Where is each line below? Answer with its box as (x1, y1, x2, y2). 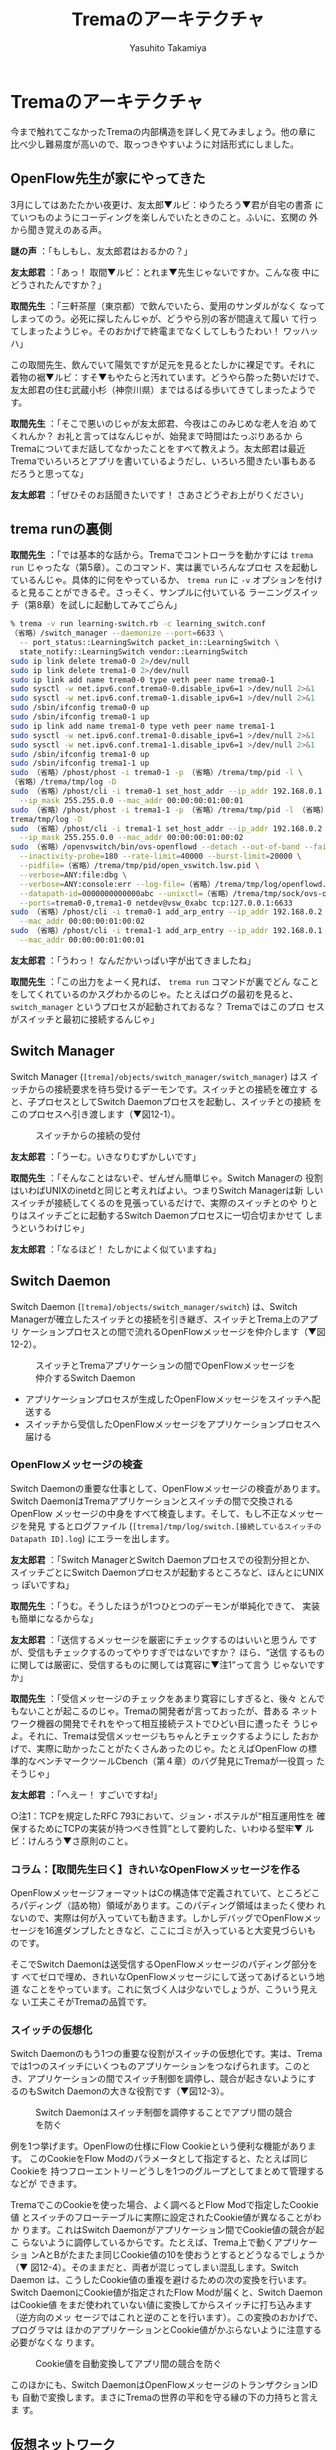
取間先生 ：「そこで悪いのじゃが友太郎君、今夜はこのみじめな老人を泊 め (10, 417, 309, 429)
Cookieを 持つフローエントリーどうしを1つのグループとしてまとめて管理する (10, 2165, 325, 2177)
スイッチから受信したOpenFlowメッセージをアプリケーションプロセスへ (24, 1418, 321, 1430)
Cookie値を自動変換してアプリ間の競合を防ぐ (35, 2358, 222, 2370)
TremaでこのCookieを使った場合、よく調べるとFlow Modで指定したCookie (10, 2199, 319, 2211)
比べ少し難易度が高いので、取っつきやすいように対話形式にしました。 (10, 138, 300, 150)
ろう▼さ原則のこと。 (44, 1835, 134, 1847)
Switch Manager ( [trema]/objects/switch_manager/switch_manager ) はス (10, 1070, 308, 1082)
